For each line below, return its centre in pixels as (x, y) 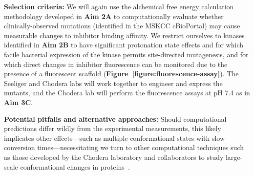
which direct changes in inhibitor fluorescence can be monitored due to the (116, 64)
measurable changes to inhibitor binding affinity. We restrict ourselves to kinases (124, 35)
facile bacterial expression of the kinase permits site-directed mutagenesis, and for (126, 54)
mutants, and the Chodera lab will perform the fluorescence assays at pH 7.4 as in (127, 93)
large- (234, 157)
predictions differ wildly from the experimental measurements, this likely (113, 128)
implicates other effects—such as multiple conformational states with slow (115, 138)
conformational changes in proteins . (75, 166)
